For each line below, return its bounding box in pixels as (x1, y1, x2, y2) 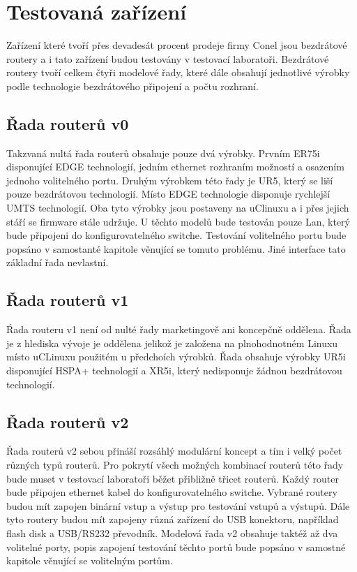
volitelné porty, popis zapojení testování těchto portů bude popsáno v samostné (6, 539, 346, 554)
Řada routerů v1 (6, 289, 129, 311)
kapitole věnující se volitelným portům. (6, 553, 173, 568)
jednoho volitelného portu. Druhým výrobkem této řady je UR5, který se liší (6, 173, 333, 187)
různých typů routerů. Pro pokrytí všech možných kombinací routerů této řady (6, 457, 344, 472)
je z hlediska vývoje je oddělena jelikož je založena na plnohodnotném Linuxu (6, 335, 338, 350)
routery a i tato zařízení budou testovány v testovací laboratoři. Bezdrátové (6, 51, 329, 66)
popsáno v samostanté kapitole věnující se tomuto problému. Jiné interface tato (6, 241, 346, 256)
